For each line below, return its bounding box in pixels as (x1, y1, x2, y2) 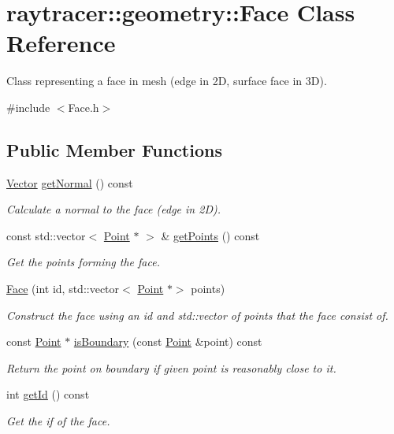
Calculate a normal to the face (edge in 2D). (6, 201, 221, 217)
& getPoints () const (161, 227, 260, 243)
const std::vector (6, 227, 86, 243)
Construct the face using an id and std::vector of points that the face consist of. (6, 306, 388, 323)
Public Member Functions (6, 137, 222, 161)
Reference (6, 27, 116, 59)
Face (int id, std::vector (6, 280, 120, 297)
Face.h (68, 98, 99, 115)
